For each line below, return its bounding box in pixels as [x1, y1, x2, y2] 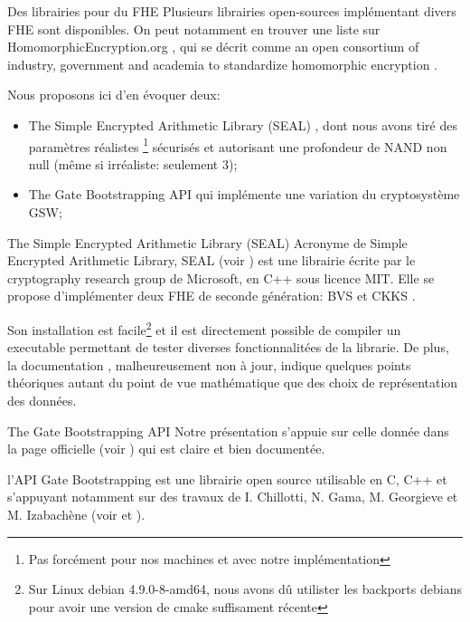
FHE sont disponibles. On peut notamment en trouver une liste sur [7, 19, 381, 38]
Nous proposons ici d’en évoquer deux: [7, 85, 221, 104]
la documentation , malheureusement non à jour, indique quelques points [7, 355, 411, 374]
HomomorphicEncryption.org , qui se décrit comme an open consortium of [7, 37, 419, 56]
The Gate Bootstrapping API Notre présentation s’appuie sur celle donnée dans [7, 421, 449, 440]
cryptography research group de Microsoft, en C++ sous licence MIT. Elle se [7, 268, 435, 287]
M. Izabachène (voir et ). [7, 504, 146, 523]
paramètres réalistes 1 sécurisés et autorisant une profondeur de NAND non [28, 134, 447, 156]
